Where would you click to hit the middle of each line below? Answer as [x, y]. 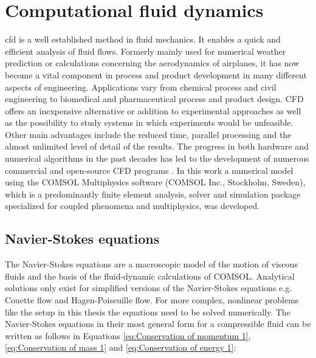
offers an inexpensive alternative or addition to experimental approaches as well [153, 110]
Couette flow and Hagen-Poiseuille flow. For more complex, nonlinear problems [152, 300]
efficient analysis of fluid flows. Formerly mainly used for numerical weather [146, 51]
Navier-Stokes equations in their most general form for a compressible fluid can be [158, 324]
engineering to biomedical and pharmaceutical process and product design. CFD [154, 99]
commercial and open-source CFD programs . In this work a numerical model [149, 170]
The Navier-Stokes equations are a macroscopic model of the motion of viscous [151, 264]
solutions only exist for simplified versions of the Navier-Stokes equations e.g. [149, 288]
